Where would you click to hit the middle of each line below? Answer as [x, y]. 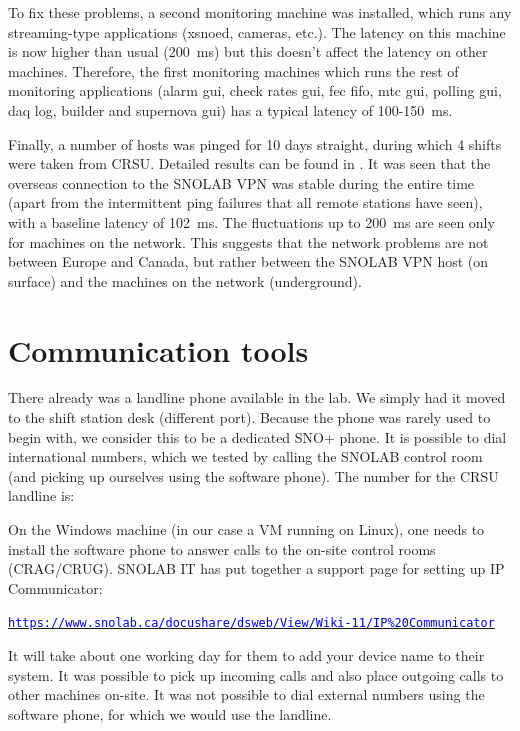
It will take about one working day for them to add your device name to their [246, 655]
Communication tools [158, 349]
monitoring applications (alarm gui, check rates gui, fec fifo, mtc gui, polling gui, [255, 90]
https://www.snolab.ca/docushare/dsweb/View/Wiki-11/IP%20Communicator [251, 623]
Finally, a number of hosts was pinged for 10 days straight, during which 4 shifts [255, 143]
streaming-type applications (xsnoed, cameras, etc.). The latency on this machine [257, 31]
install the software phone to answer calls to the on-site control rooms [222, 548]
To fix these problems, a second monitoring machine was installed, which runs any [260, 12]
